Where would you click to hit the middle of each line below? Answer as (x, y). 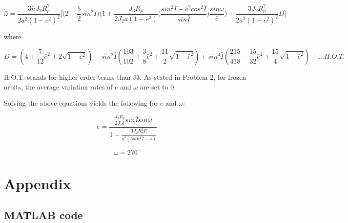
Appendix (38, 184)
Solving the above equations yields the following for (81, 103)
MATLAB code (43, 214)
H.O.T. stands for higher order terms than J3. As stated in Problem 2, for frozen (125, 77)
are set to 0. (158, 86)
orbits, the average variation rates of (58, 86)
